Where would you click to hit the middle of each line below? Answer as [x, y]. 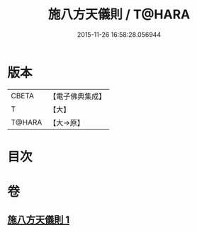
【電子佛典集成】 [78, 96]
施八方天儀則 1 [39, 220]
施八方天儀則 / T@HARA [119, 14]
